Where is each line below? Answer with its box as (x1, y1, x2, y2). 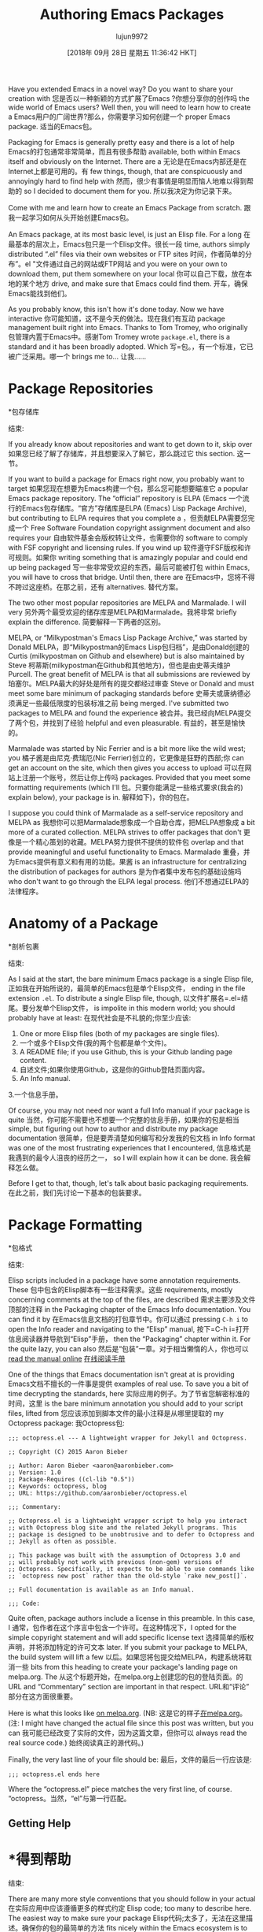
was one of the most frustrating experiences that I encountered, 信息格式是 (8, 1142, 251, 1152)
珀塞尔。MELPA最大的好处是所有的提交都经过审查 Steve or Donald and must (8, 678, 254, 688)
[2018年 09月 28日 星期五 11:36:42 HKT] (67, 47, 197, 57)
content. (19, 1055, 47, 1064)
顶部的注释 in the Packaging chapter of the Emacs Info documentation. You (8, 1304, 251, 1313)
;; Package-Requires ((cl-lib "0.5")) (8, 1475, 135, 1483)
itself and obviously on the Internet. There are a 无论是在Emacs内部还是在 (8, 156, 247, 166)
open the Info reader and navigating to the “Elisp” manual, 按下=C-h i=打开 (8, 1324, 250, 1333)
